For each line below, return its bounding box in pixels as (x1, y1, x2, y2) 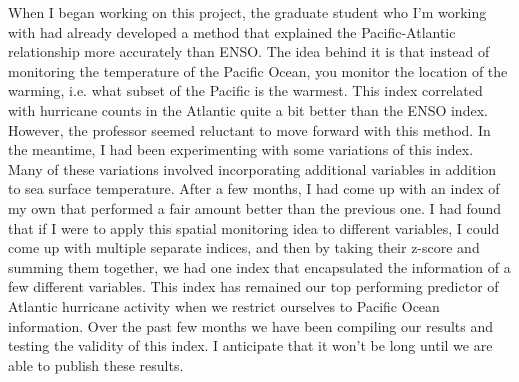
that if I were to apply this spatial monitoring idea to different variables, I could (8, 217, 500, 238)
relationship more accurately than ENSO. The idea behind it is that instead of (8, 41, 490, 62)
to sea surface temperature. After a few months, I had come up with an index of (8, 178, 500, 199)
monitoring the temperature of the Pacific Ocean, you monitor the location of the (8, 60, 508, 81)
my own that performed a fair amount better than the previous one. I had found (8, 197, 502, 218)
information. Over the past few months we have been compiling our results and (8, 315, 494, 336)
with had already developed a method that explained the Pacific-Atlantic (8, 21, 456, 42)
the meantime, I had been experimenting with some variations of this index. (8, 139, 474, 160)
